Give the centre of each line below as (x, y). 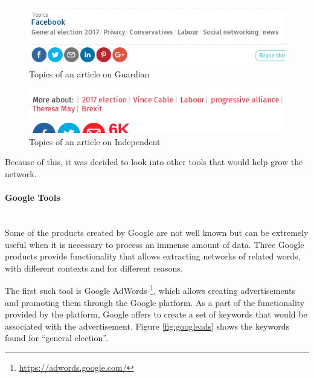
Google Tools (33, 197)
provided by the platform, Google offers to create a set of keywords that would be (156, 314)
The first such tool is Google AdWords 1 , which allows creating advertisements (150, 289)
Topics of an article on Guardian (89, 73)
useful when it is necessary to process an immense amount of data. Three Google (155, 244)
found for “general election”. (56, 338)
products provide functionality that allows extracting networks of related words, (153, 256)
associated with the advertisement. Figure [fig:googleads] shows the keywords (147, 326)
